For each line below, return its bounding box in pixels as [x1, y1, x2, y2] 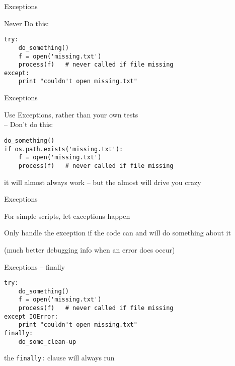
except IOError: [4, 313, 58, 320]
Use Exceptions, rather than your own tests [4, 109, 138, 119]
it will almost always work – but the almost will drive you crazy [4, 176, 201, 187]
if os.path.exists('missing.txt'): [4, 145, 123, 153]
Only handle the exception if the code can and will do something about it [4, 227, 231, 238]
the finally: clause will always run [4, 352, 115, 363]
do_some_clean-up [18, 338, 76, 345]
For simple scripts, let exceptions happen [4, 210, 130, 221]
